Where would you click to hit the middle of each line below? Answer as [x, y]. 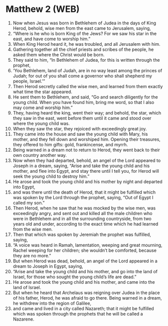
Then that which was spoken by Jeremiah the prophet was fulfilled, [82, 234]
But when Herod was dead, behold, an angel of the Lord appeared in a [85, 261]
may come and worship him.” [43, 108]
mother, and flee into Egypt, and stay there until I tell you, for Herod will [86, 171]
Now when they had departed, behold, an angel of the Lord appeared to [87, 160]
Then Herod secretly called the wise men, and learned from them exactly [88, 86]
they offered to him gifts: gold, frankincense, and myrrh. [70, 144]
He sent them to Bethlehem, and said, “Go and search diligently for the [85, 97]
